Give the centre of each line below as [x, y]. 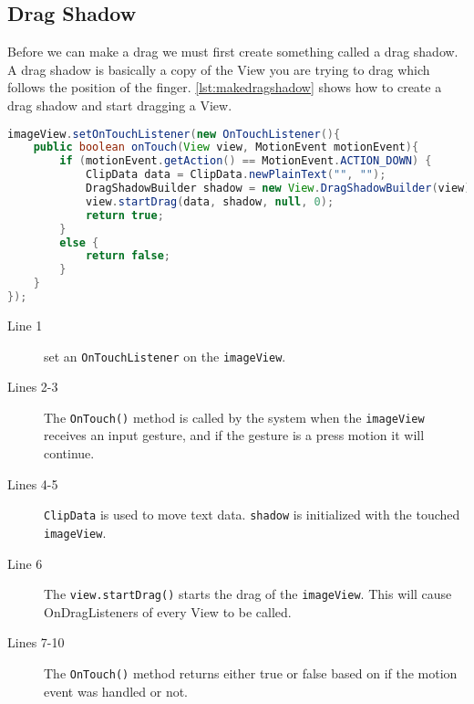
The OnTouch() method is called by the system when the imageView [234, 417]
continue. [69, 453]
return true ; [124, 215]
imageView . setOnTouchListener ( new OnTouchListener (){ [174, 134]
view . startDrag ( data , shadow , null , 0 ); [210, 201]
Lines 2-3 [33, 387]
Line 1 [25, 325]
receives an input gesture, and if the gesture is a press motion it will [234, 435]
